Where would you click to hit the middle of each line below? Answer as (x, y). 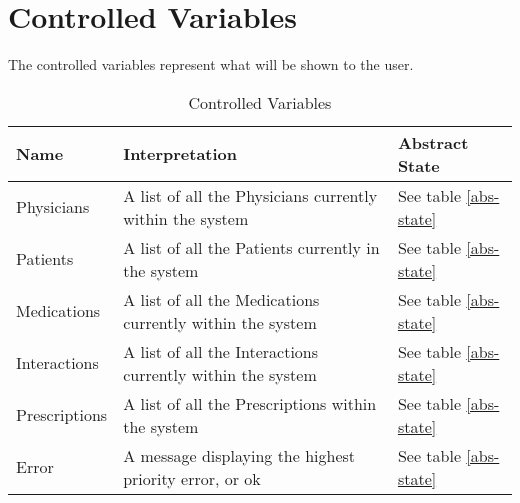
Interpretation (180, 154)
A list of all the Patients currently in (251, 247)
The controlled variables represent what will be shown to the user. (211, 64)
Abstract (433, 142)
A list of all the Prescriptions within (250, 403)
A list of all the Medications (221, 299)
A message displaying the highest (239, 455)
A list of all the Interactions (221, 351)
